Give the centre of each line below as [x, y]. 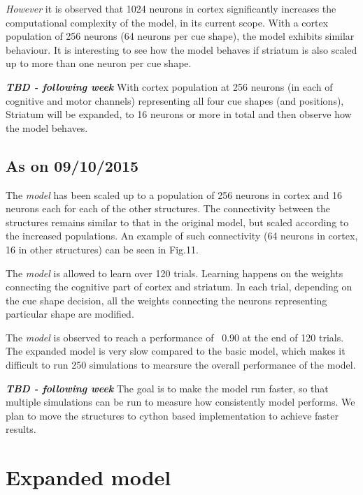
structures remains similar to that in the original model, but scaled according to [177, 222]
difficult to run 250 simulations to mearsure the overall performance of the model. [181, 365]
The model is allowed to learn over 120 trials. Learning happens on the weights [175, 273]
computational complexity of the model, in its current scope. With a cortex [167, 22]
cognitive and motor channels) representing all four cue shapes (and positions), [175, 100]
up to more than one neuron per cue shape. [99, 63]
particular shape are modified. [70, 314]
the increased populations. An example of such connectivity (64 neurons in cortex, [182, 236]
